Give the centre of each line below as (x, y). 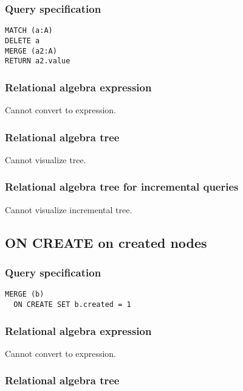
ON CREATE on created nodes (106, 242)
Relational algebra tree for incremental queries (122, 187)
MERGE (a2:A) (31, 51)
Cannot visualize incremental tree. (69, 209)
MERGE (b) (25, 294)
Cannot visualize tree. (46, 159)
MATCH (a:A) (29, 31)
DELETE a (22, 41)
